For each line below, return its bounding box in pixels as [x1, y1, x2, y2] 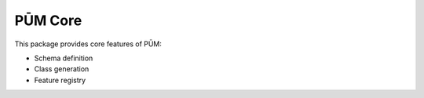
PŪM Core [14, 12, 82, 29]
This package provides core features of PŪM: [14, 39, 163, 49]
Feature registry [34, 75, 86, 85]
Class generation [34, 64, 90, 74]
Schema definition [34, 53, 93, 63]
